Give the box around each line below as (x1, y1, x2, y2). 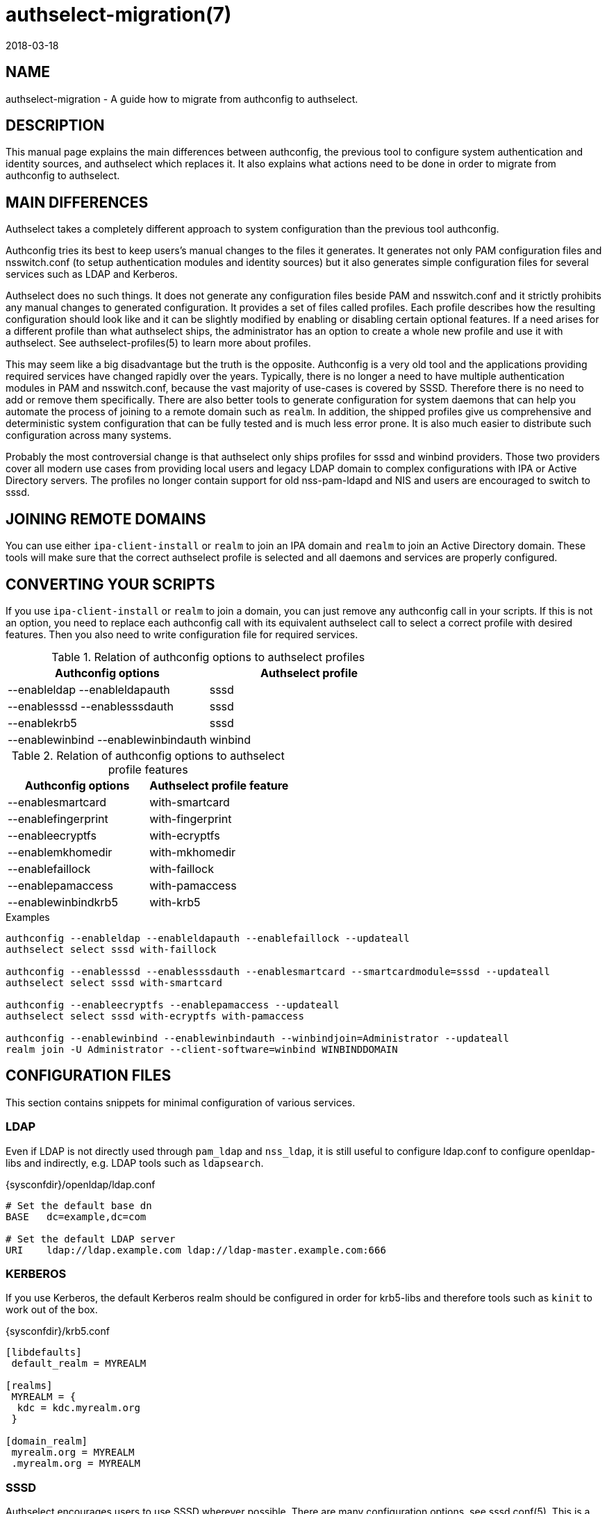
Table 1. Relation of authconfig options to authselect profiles (51, 649, 365, 664)
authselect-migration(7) (6, 3, 232, 26)
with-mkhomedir (149, 845, 236, 859)
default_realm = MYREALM (11, 1358, 147, 1370)
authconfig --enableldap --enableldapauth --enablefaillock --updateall (6, 932, 410, 944)
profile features (108, 762, 188, 776)
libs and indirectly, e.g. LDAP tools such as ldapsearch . (6, 1156, 264, 1169)
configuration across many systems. (6, 429, 172, 442)
